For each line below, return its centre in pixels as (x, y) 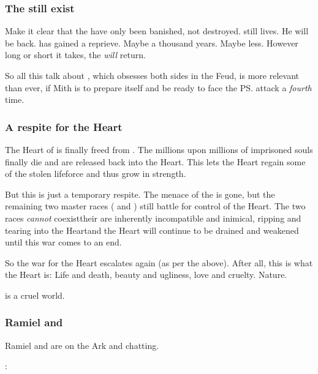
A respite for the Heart (64, 126)
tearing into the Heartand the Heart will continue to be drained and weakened (152, 230)
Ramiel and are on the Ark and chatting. (82, 345)
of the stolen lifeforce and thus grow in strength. (96, 174)
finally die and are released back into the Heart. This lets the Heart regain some (155, 161)
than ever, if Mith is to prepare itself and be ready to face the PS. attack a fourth (158, 87)
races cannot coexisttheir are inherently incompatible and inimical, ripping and (153, 218)
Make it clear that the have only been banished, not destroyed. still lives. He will (157, 31)
